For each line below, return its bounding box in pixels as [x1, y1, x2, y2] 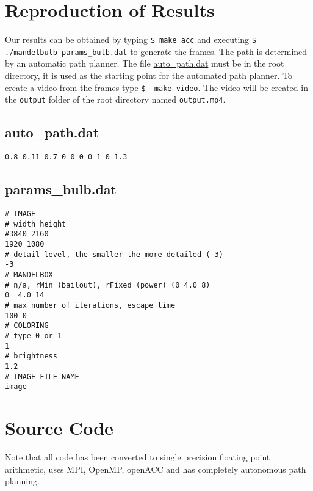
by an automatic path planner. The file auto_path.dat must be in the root [5, 57, 284, 70]
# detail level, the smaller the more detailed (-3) [5, 250, 223, 259]
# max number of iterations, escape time [5, 300, 176, 310]
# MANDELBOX [5, 270, 53, 279]
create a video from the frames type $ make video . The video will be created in [5, 81, 308, 93]
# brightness [5, 352, 57, 361]
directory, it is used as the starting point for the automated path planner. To [5, 69, 293, 82]
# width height [5, 219, 67, 228]
